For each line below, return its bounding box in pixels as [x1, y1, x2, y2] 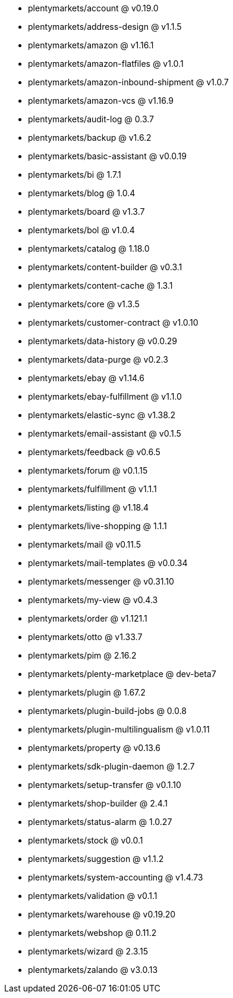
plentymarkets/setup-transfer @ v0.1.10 [28, 780, 181, 790]
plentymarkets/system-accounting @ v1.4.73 [28, 872, 203, 882]
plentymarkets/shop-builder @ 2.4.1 [28, 798, 168, 808]
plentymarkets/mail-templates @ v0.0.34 [28, 558, 188, 568]
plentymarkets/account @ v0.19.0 [28, 3, 159, 13]
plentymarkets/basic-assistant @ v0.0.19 [28, 151, 187, 161]
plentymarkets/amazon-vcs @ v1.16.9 [28, 95, 174, 106]
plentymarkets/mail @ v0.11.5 [28, 539, 141, 549]
